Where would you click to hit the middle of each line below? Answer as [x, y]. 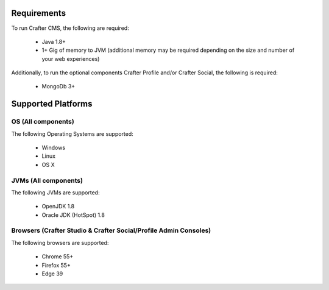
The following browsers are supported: [60, 242]
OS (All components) [43, 122]
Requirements [39, 13]
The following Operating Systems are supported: [72, 133]
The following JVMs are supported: [55, 193]
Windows [54, 148]
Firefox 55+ [56, 265]
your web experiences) [71, 58]
